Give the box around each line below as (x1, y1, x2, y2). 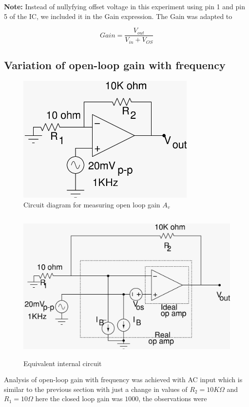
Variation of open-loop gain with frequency (4, 57, 226, 73)
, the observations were (138, 393, 207, 404)
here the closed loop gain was (35, 393, 123, 404)
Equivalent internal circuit (23, 358, 102, 368)
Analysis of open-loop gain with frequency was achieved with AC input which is (4, 374, 243, 385)
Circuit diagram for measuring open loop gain (23, 199, 160, 209)
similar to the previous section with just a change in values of (4, 384, 188, 394)
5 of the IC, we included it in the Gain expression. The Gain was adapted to (4, 11, 232, 21)
